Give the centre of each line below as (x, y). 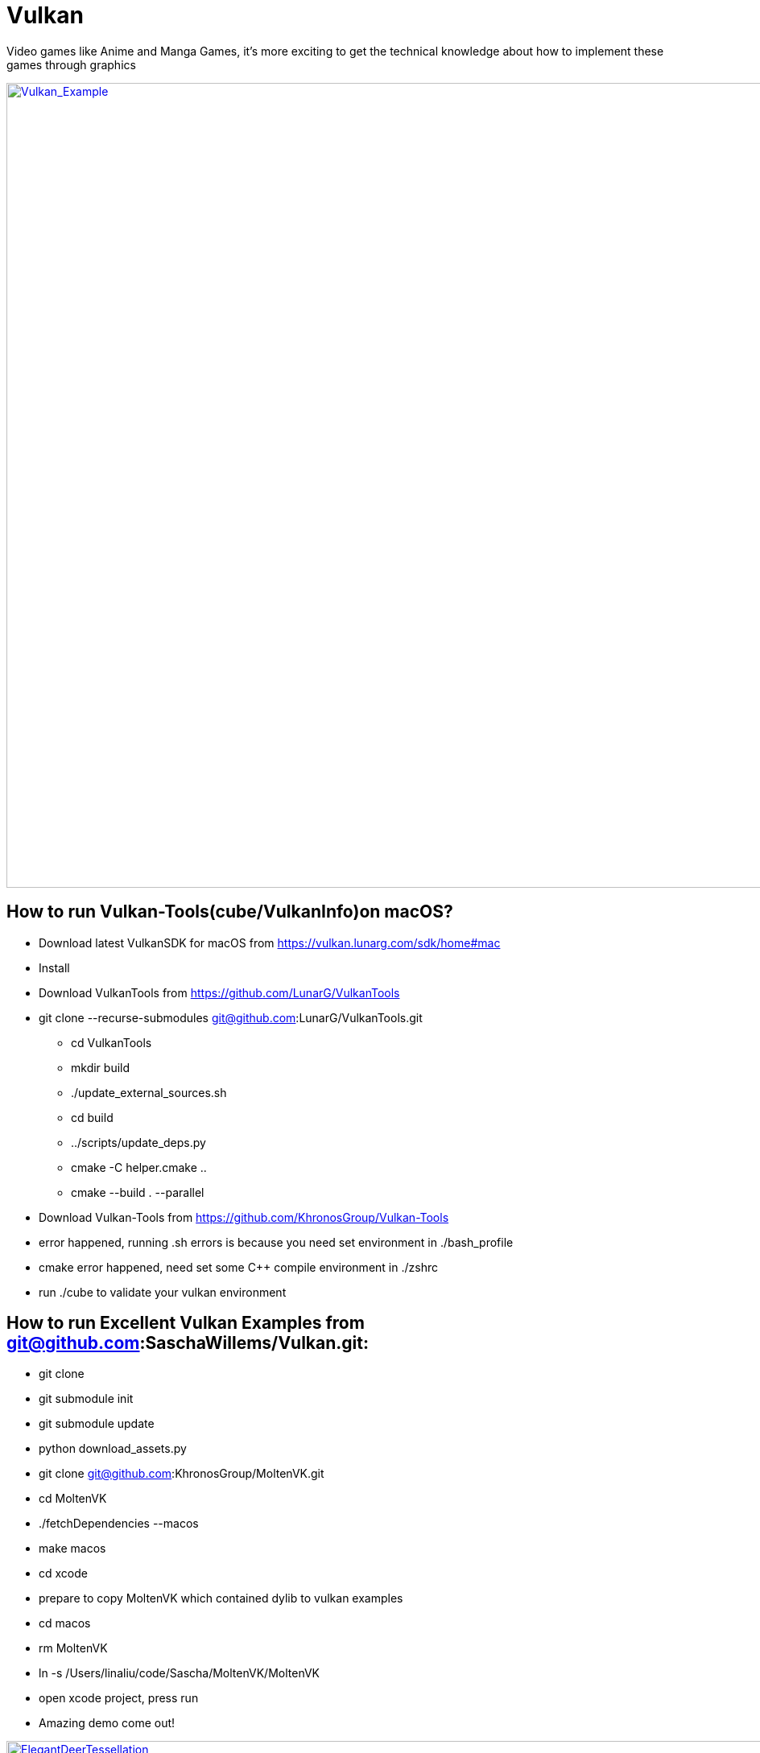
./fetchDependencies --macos (119, 1524)
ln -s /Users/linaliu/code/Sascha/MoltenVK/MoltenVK (180, 1673)
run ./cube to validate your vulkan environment (163, 1292)
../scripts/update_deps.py (138, 1142)
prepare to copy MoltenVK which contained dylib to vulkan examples (221, 1598)
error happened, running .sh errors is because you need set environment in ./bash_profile (276, 1242)
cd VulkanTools (112, 1042)
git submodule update (97, 1424)
